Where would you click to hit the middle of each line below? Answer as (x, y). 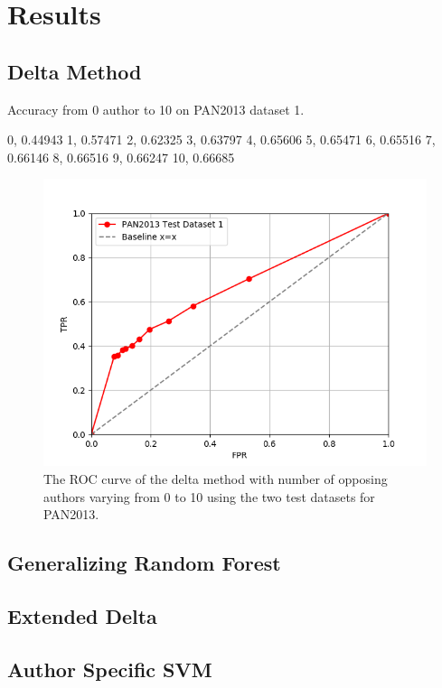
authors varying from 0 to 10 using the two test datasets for (209, 496)
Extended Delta (82, 615)
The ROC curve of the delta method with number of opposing (216, 478)
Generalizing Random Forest (144, 563)
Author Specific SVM (110, 669)
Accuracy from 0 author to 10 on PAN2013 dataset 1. (156, 109)
